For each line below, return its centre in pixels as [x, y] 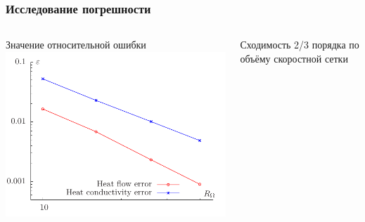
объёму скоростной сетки [294, 58]
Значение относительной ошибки [76, 45]
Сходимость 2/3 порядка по [300, 45]
